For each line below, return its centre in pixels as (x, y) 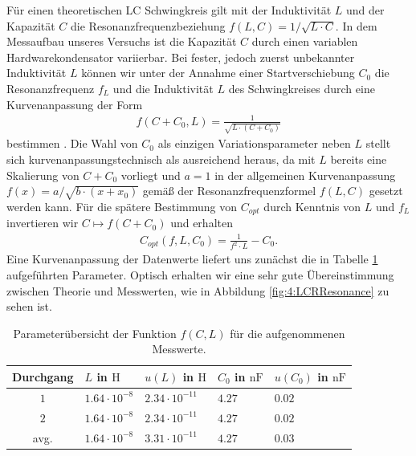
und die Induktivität (163, 88)
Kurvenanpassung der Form (75, 104)
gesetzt (386, 191)
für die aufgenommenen (288, 333)
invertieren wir (43, 223)
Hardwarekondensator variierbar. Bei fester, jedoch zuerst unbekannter (181, 57)
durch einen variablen (305, 41)
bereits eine (359, 159)
